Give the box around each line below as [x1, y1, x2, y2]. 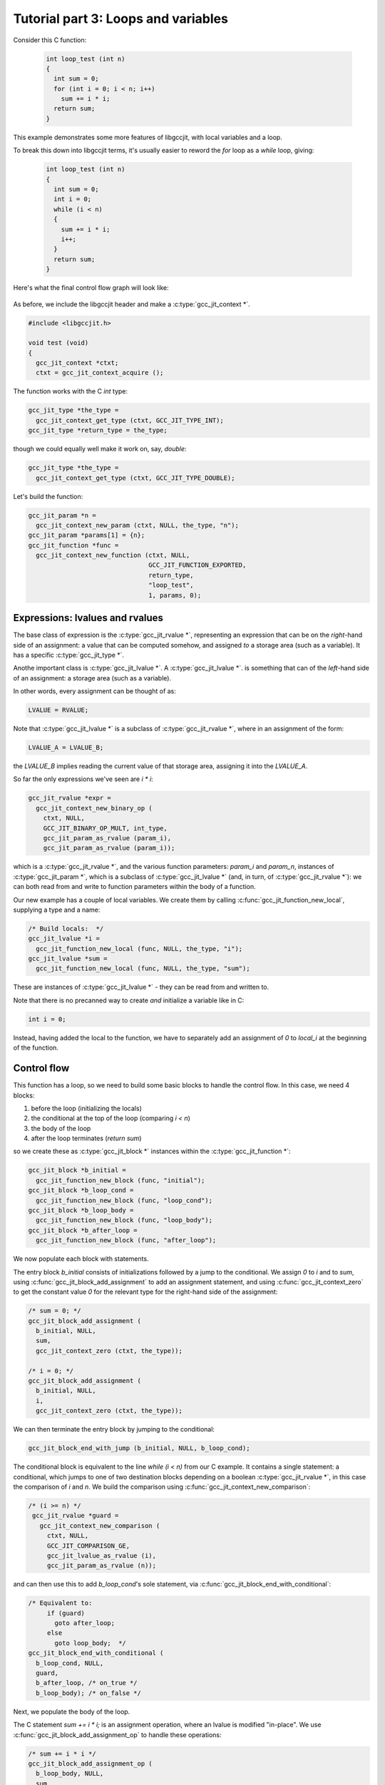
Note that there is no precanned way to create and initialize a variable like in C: [13, 996, 245, 1005]
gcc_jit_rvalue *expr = [28, 794, 112, 803]
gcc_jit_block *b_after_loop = [28, 1226, 138, 1235]
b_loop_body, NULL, [36, 1769, 104, 1778]
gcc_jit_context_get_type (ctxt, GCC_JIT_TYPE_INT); [36, 416, 224, 424]
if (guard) [46, 1609, 86, 1617]
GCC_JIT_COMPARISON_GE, [46, 1542, 130, 1549]
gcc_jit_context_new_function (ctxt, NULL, [36, 551, 190, 560]
